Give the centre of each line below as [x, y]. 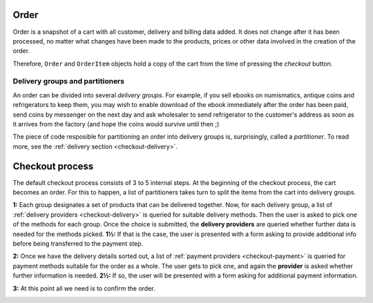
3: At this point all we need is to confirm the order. [84, 288]
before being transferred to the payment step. [78, 244]
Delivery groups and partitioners [68, 81]
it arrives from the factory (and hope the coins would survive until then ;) [116, 124]
